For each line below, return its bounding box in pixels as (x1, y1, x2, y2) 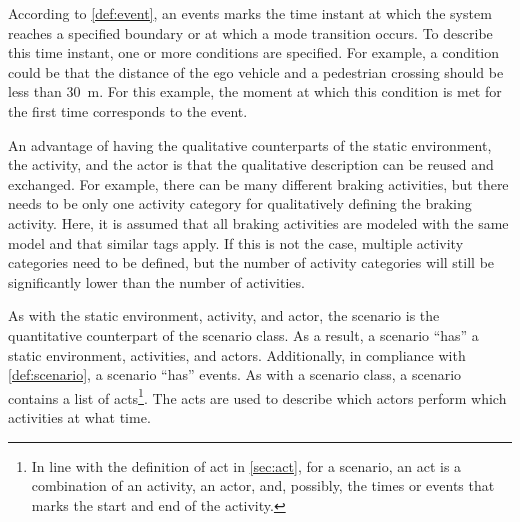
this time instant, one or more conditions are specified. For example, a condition (8, 42, 500, 63)
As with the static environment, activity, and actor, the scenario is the (8, 305, 440, 326)
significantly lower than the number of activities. (8, 271, 305, 292)
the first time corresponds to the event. (8, 100, 248, 121)
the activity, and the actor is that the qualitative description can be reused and (8, 154, 494, 175)
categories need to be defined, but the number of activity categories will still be (8, 252, 495, 273)
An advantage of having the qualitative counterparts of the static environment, (8, 134, 492, 155)
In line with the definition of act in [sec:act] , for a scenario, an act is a (31, 455, 462, 476)
